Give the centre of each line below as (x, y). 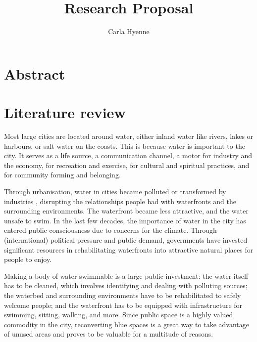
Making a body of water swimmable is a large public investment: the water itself (126, 276)
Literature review (65, 112)
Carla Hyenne (129, 31)
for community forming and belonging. (62, 175)
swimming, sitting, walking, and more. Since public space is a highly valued (119, 315)
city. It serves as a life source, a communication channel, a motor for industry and (128, 155)
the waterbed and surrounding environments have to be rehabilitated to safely (123, 295)
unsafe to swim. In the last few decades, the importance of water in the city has (125, 220)
